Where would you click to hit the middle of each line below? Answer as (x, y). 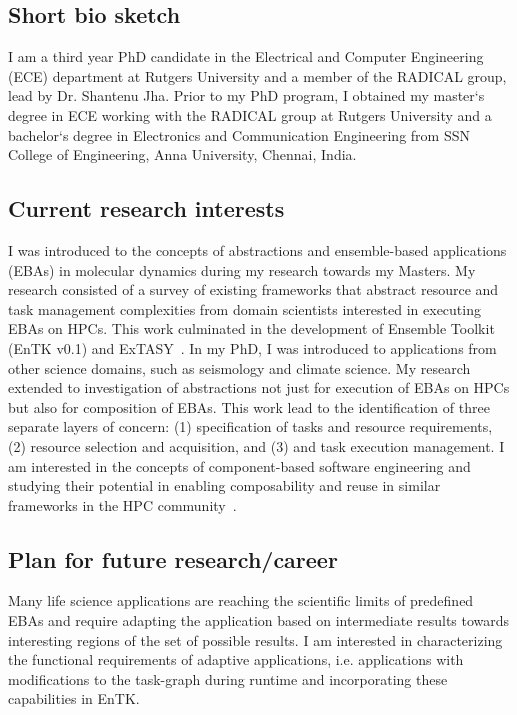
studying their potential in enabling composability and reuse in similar (224, 485)
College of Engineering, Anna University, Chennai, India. (182, 154)
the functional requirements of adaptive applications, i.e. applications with (236, 659)
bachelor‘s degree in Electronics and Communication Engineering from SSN (239, 134)
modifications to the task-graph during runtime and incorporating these (228, 678)
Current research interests (146, 208)
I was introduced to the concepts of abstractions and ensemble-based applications (257, 249)
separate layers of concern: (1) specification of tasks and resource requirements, (250, 426)
